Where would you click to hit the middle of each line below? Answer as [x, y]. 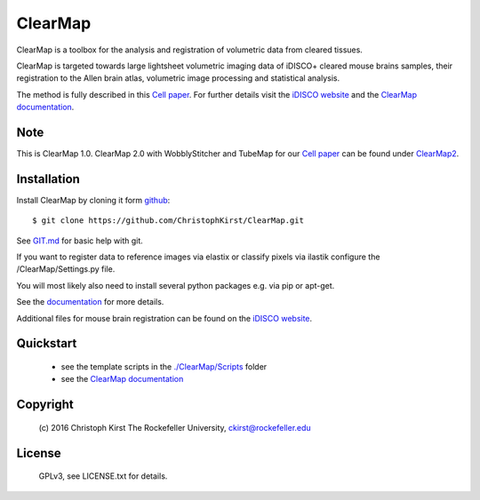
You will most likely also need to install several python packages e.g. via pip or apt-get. [176, 285]
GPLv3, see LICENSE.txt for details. [103, 476]
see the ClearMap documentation [122, 379]
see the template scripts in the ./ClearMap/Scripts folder [164, 367]
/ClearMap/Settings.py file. [66, 269]
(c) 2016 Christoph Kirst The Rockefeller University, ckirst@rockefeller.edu [175, 427]
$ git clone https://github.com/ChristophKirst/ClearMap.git [168, 221]
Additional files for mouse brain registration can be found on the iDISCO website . [164, 318]
